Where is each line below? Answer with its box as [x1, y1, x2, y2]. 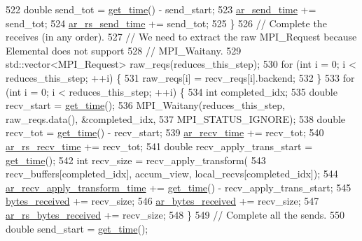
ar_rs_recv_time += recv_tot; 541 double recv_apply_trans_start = [6, 138, 313, 153]
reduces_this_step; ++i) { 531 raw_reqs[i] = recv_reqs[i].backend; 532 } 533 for [6, 70, 355, 85]
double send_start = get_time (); [6, 221, 148, 235]
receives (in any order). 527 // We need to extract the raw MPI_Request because [6, 29, 357, 44]
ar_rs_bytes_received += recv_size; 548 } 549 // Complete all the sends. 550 [6, 207, 344, 221]
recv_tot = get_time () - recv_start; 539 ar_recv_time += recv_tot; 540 [6, 125, 324, 140]
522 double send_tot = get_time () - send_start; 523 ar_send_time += [6, 2, 316, 16]
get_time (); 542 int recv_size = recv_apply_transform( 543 [6, 152, 266, 167]
